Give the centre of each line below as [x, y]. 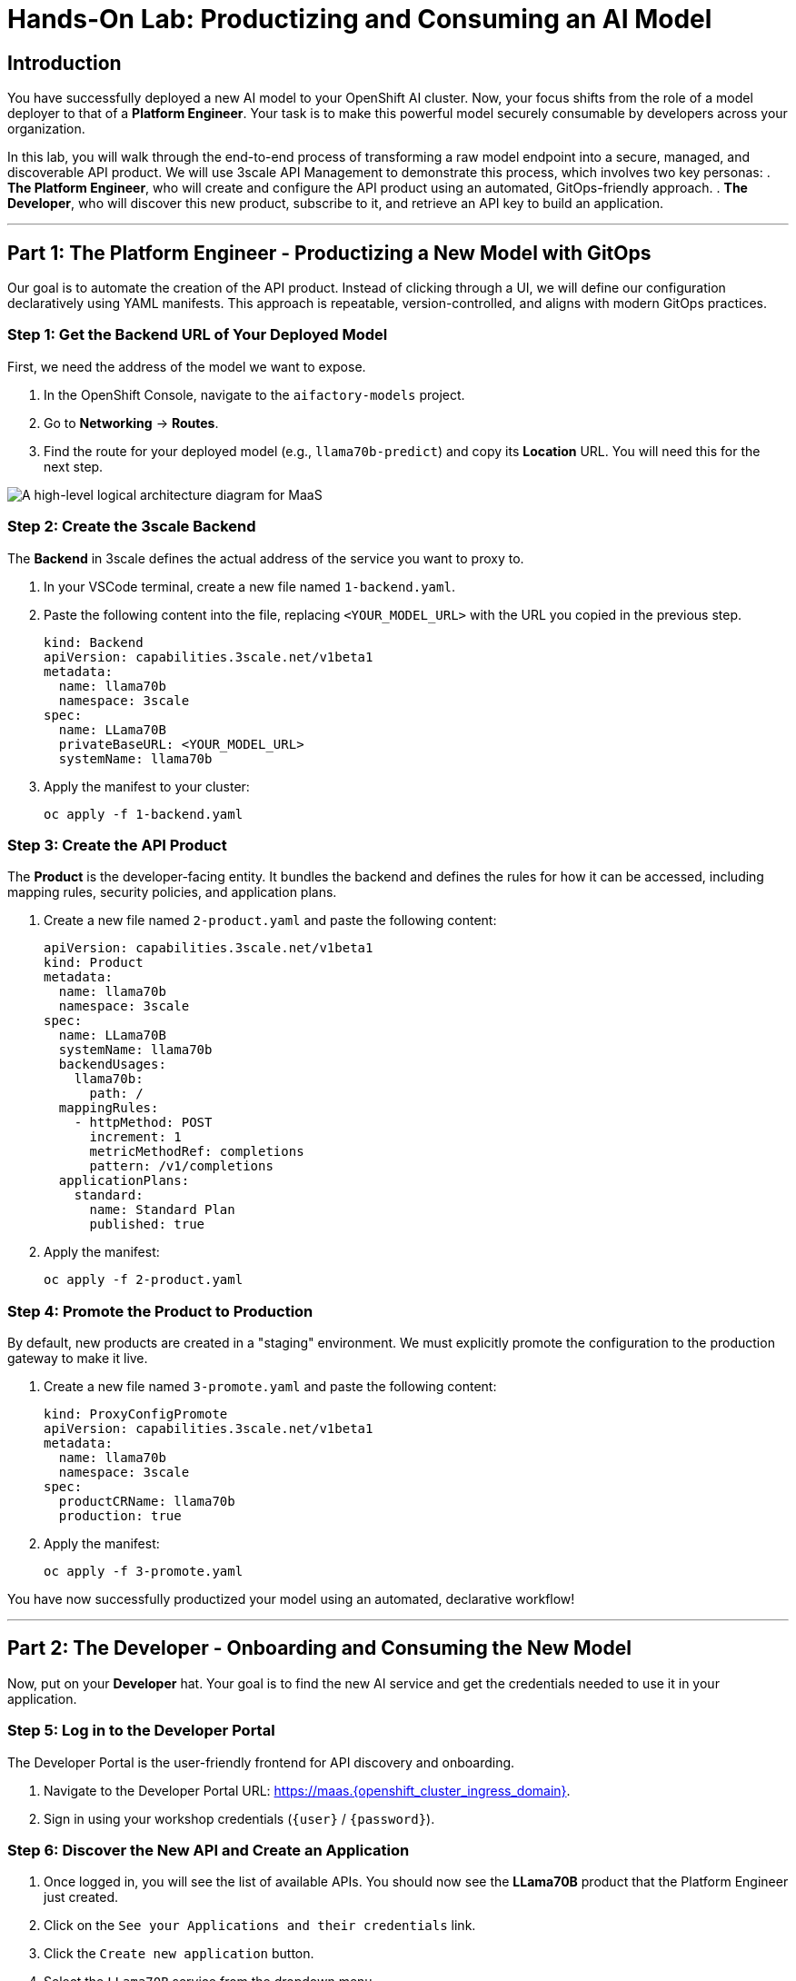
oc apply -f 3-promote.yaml [144, 1572]
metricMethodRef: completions [197, 1152]
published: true [147, 1224]
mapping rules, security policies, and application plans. [172, 892]
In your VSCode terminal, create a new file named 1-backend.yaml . [249, 586]
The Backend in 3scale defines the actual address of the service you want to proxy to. [266, 558]
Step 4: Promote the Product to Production [160, 1311]
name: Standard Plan [162, 1210]
